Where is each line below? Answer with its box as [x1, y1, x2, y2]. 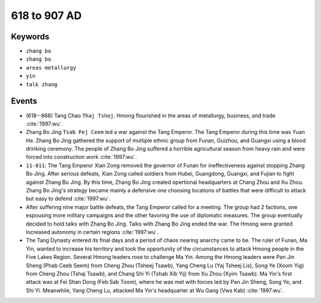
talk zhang [26, 81, 58, 88]
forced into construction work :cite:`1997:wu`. [26, 154, 137, 161]
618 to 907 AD [11, 9, 82, 22]
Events [11, 96, 37, 107]
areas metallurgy [26, 64, 77, 71]
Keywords [11, 32, 50, 42]
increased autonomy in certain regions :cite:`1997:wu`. [26, 229, 159, 235]
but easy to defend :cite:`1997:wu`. [26, 195, 111, 202]
